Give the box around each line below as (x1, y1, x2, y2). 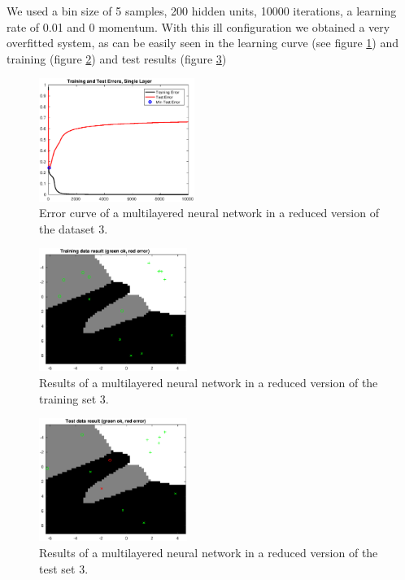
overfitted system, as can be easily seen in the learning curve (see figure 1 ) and (7, 34, 399, 51)
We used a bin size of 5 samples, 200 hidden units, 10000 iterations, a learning (7, 2, 397, 19)
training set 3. (39, 390, 109, 407)
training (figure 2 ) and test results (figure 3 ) (7, 50, 227, 67)
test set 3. (39, 560, 89, 577)
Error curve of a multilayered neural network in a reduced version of (39, 204, 379, 221)
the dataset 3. (39, 220, 108, 237)
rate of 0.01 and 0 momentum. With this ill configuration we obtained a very (7, 18, 390, 35)
